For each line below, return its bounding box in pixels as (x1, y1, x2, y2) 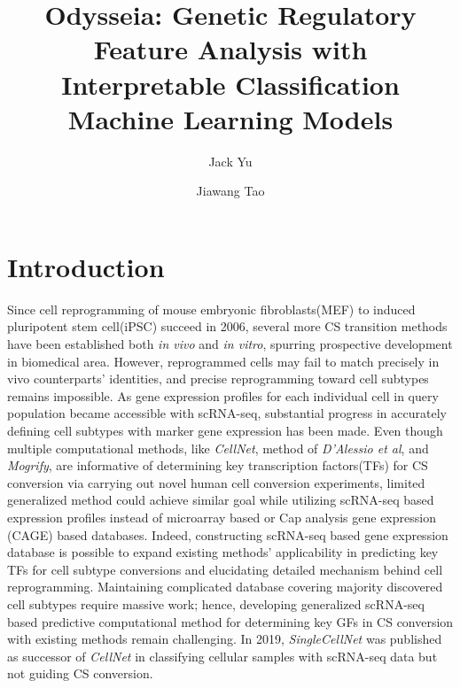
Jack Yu (208, 151, 253, 170)
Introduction (7, 248, 165, 284)
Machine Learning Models (67, 100, 394, 136)
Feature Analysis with (93, 31, 368, 67)
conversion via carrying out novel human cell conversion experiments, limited (7, 473, 425, 491)
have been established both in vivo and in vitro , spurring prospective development (7, 335, 453, 352)
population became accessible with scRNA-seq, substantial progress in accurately (7, 404, 447, 422)
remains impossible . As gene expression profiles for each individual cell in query (7, 386, 439, 405)
